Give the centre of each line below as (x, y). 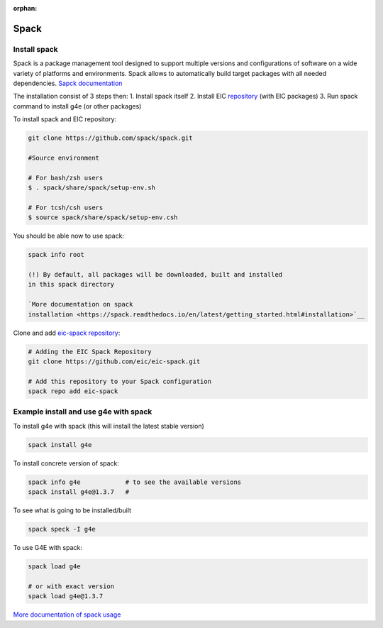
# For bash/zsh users (66, 178)
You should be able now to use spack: (68, 236)
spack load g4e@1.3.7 (66, 596)
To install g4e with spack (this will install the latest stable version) (109, 426)
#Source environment (63, 158)
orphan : (25, 8)
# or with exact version (71, 586)
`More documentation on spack (81, 304)
